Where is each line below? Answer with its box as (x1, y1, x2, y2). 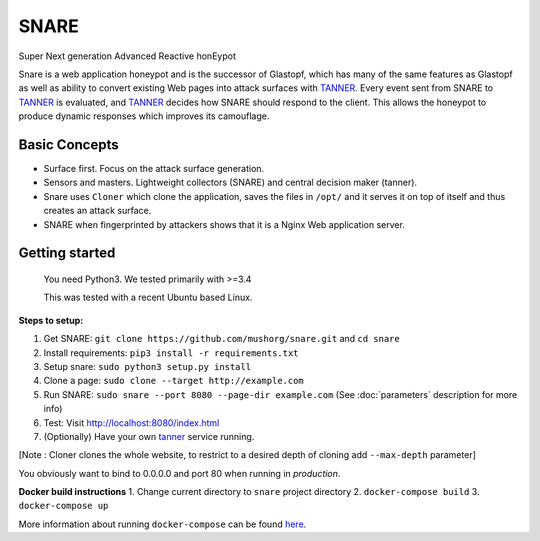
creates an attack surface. (43, 205, 152, 217)
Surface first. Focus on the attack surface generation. (43, 163, 265, 175)
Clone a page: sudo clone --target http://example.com (43, 375, 304, 387)
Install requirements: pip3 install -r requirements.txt (43, 346, 299, 359)
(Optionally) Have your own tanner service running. (43, 430, 255, 442)
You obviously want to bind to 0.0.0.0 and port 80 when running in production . (18, 467, 341, 479)
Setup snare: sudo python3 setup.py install (43, 360, 252, 372)
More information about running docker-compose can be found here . (18, 518, 307, 530)
